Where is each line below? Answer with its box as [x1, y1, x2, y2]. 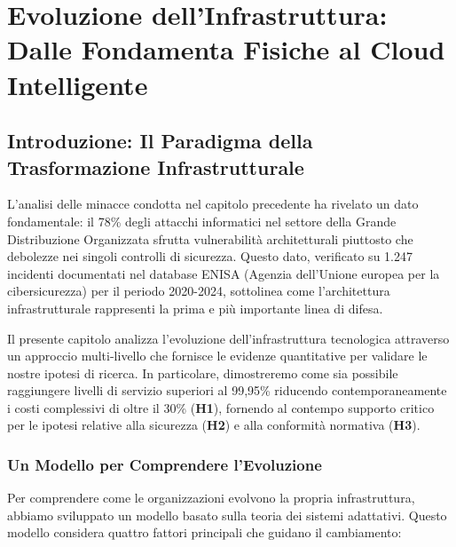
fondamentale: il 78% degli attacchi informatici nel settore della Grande [7, 211, 397, 230]
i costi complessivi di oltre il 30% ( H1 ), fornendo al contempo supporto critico [7, 398, 435, 416]
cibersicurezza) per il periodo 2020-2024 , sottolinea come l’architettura [7, 281, 390, 300]
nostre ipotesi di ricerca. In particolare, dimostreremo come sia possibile [7, 363, 398, 382]
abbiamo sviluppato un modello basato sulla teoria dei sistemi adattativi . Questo [7, 505, 447, 524]
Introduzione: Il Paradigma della [7, 127, 313, 155]
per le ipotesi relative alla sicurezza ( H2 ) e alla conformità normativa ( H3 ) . [7, 416, 421, 434]
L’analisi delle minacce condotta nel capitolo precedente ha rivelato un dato [7, 194, 419, 213]
